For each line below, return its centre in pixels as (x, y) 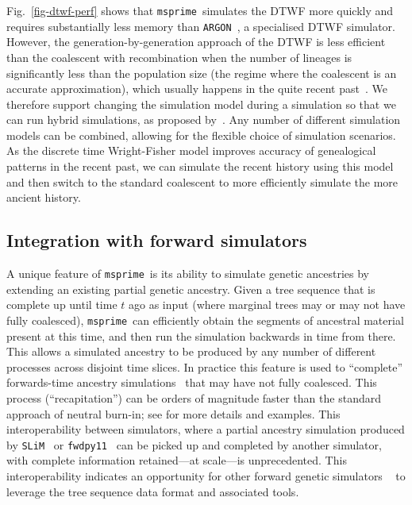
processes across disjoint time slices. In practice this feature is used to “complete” (205, 366)
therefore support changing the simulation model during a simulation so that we (201, 104)
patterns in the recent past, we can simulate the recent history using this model (200, 166)
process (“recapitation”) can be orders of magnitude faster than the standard (194, 397)
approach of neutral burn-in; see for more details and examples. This (173, 413)
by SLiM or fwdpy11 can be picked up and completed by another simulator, (194, 444)
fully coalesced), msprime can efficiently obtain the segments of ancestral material (205, 320)
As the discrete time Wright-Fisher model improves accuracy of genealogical (191, 150)
